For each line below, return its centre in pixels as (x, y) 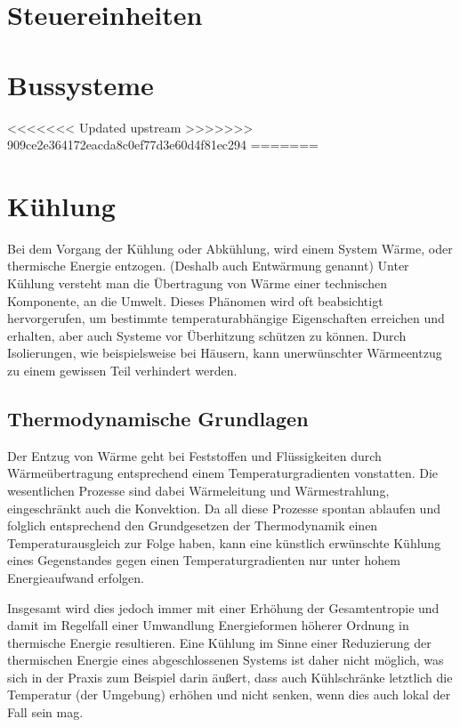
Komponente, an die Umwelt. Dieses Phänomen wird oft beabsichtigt (195, 300)
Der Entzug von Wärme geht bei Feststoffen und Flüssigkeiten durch (194, 455)
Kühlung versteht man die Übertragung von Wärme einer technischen (197, 283)
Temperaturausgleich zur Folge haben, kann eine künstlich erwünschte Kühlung (224, 542)
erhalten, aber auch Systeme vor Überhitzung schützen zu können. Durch (207, 335)
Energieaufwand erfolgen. (76, 577)
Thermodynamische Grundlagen (158, 418)
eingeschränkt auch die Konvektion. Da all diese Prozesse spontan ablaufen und (224, 508)
